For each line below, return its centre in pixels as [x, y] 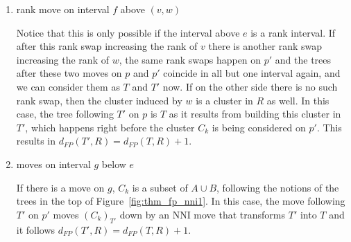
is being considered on [259, 127]
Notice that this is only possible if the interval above [128, 32]
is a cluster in [224, 100]
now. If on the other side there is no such [250, 86]
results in [36, 141]
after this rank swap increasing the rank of [107, 46]
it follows [36, 229]
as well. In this [298, 100]
